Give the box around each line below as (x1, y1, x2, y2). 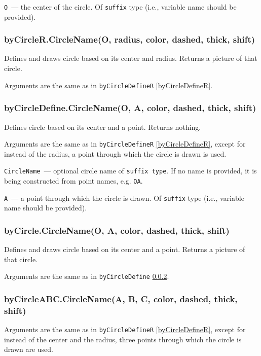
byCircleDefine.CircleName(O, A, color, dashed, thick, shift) (4, 101, 256, 114)
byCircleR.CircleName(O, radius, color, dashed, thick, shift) (4, 33, 255, 46)
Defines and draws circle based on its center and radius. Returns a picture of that (4, 53, 257, 63)
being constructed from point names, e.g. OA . (4, 175, 143, 186)
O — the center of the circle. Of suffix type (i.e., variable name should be (4, 2, 237, 12)
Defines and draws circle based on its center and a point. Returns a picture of (4, 244, 245, 255)
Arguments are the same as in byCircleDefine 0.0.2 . (4, 271, 169, 281)
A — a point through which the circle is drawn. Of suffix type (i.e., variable (4, 192, 244, 203)
